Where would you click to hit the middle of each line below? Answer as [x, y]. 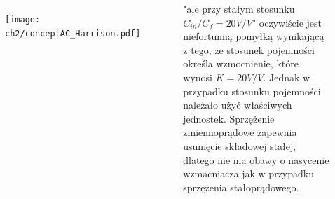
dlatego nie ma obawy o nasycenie [256, 159]
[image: [23, 20]
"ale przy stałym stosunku [239, 8]
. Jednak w [287, 77]
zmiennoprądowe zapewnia [240, 132]
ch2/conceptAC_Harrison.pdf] [73, 33]
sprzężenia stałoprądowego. [241, 187]
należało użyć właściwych [238, 105]
